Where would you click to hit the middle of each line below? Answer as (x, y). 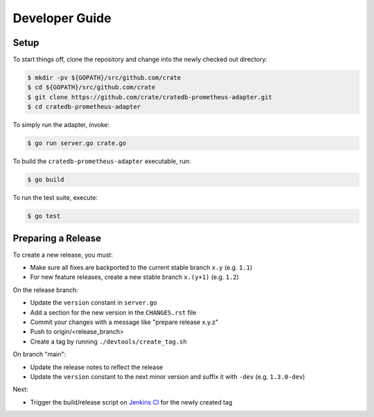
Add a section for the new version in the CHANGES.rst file (113, 312)
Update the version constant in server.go (93, 303)
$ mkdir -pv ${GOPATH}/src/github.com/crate (104, 78)
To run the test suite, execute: (55, 198)
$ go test (44, 216)
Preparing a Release (57, 238)
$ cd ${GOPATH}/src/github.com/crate (91, 87)
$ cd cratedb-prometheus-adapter (84, 107)
